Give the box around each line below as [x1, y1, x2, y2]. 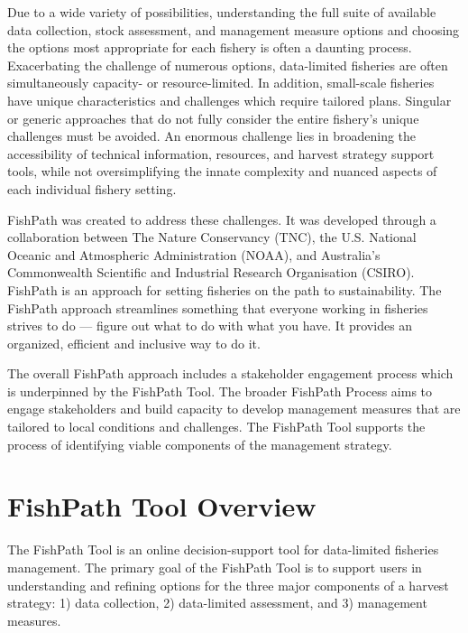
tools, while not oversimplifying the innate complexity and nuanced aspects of [7, 162, 437, 181]
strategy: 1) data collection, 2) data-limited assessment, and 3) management [7, 593, 427, 612]
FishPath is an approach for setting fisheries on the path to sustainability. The [7, 280, 442, 299]
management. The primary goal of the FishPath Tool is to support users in [7, 557, 422, 576]
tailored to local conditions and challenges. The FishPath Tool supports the [7, 417, 426, 436]
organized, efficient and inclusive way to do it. [7, 333, 261, 352]
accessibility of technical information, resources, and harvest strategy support [7, 144, 435, 163]
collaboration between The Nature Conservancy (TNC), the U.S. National [7, 228, 417, 247]
